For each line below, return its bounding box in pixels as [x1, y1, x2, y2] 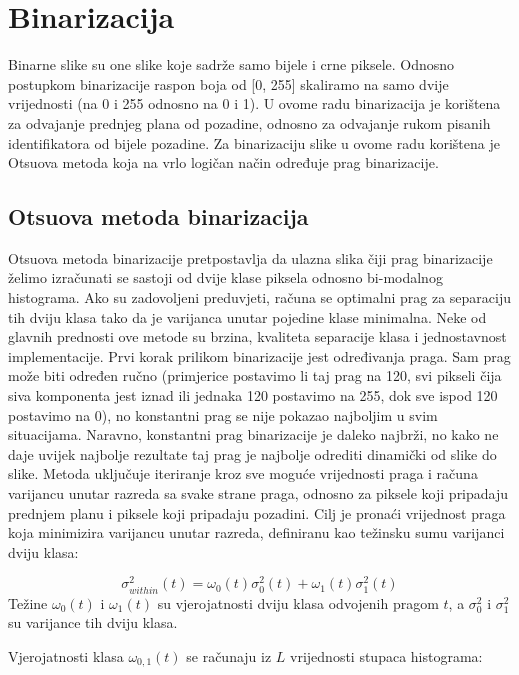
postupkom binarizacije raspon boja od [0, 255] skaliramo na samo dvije [8, 73, 449, 94]
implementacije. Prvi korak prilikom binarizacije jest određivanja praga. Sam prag [8, 345, 511, 366]
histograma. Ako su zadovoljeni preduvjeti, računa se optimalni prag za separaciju [8, 287, 511, 308]
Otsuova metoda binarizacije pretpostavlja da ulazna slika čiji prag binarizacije [8, 247, 493, 268]
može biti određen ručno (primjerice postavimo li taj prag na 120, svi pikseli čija [8, 365, 502, 386]
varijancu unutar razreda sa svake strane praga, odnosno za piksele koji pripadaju [8, 483, 509, 504]
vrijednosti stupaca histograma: [290, 645, 483, 666]
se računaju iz [186, 645, 272, 666]
